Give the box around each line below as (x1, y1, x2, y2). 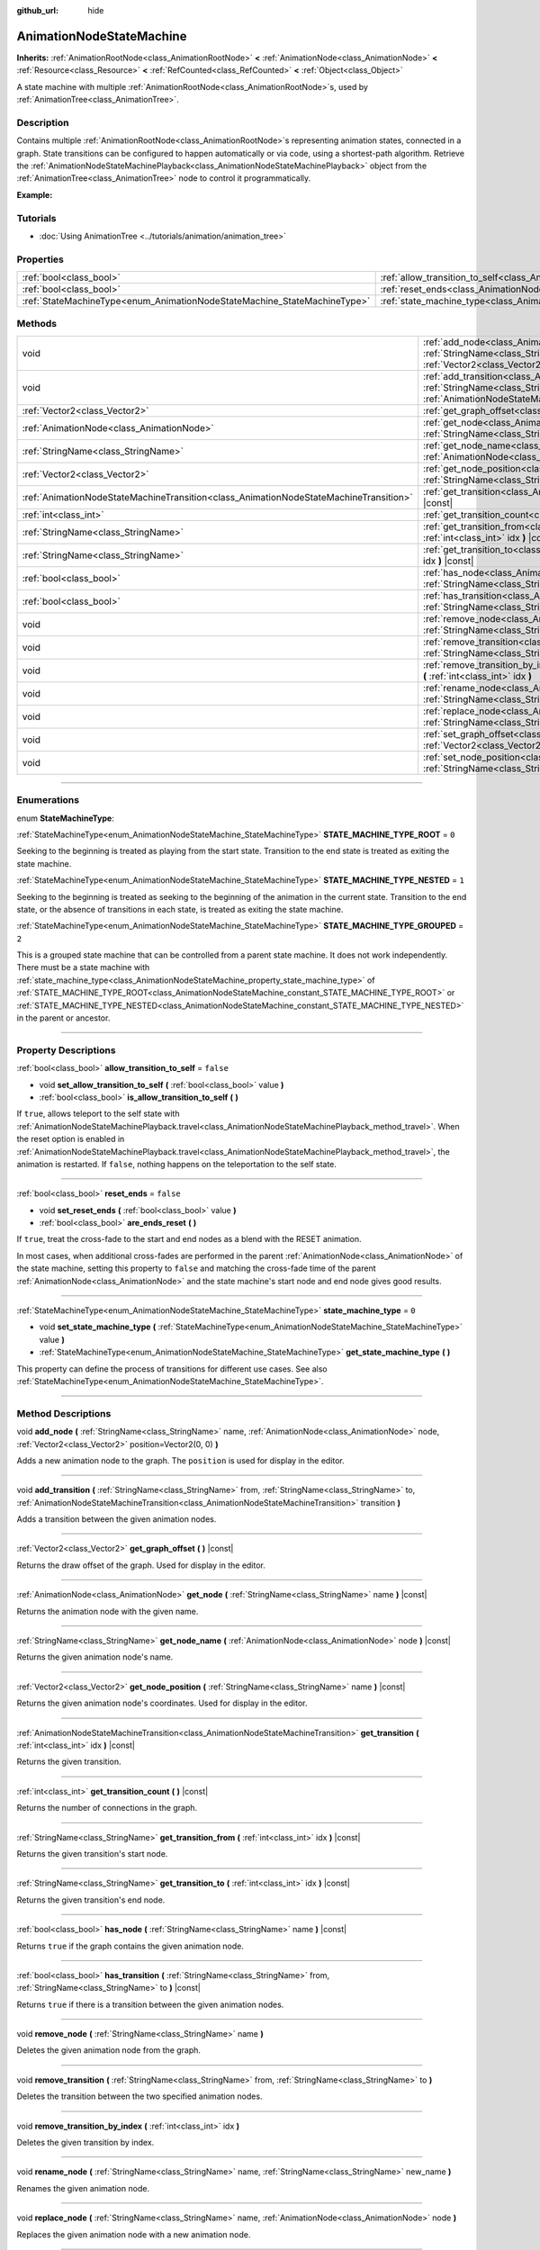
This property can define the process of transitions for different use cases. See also (16, 1363, 328, 1374)
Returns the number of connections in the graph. (16, 1803, 198, 1813)
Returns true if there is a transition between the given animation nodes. (16, 1999, 284, 2010)
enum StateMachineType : (16, 813, 114, 823)
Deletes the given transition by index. (16, 2137, 155, 2148)
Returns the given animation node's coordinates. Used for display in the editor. (16, 1697, 308, 1709)
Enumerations (16, 794, 80, 806)
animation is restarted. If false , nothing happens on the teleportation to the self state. (16, 1158, 337, 1169)
